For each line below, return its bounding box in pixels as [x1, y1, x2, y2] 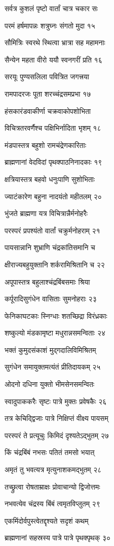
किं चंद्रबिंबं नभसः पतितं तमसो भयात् [5, 447, 95, 458]
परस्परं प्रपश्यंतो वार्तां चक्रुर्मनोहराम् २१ [5, 225, 100, 235]
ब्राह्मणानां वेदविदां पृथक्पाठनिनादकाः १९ [5, 157, 102, 167]
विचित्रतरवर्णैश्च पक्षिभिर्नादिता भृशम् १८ [5, 123, 101, 133]
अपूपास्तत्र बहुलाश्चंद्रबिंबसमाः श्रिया [5, 276, 90, 287]
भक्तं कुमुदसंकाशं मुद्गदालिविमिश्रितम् [5, 344, 96, 355]
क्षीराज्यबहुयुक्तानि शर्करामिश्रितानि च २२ [5, 259, 105, 269]
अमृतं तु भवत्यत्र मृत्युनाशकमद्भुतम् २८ [5, 464, 102, 475]
